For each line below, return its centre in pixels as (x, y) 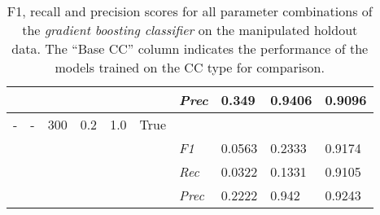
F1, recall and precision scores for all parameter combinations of (190, 11)
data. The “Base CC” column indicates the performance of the (190, 48)
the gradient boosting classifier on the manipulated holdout (190, 30)
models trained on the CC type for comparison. (190, 67)
